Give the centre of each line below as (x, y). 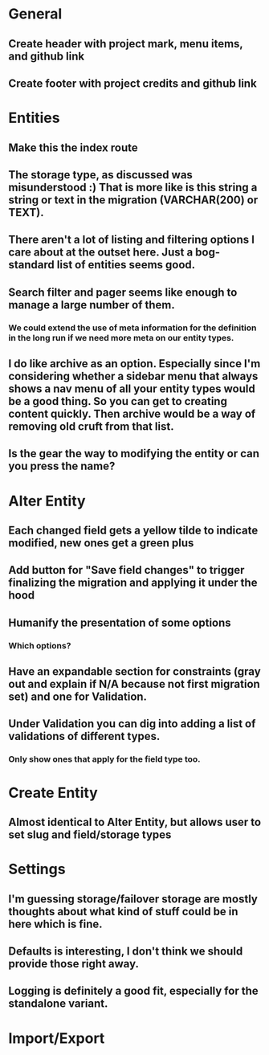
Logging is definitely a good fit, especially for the (133, 991)
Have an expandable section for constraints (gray (134, 672)
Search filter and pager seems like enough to (123, 292)
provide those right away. (73, 964)
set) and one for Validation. (77, 697)
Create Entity (53, 793)
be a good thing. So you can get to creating (118, 401)
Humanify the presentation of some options (120, 622)
